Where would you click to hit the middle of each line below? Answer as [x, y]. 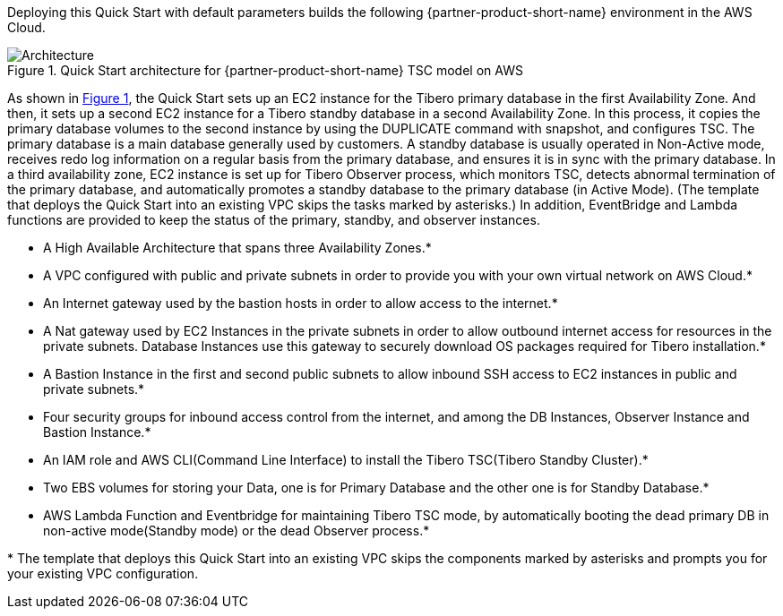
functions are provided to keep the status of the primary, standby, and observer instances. [274, 220]
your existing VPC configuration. [103, 573]
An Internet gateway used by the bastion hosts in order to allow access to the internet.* [301, 303]
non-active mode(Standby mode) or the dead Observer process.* [237, 530]
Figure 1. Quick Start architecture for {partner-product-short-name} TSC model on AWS [265, 70]
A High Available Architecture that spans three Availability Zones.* [237, 248]
